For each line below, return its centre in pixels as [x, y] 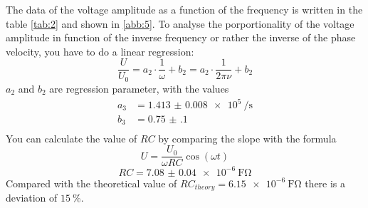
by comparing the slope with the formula [247, 138]
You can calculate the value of [72, 138]
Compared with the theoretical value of [91, 183]
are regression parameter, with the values [139, 88]
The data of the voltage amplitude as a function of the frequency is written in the [184, 9]
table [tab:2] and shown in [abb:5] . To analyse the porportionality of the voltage [180, 23]
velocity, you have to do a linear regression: [100, 51]
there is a [325, 183]
